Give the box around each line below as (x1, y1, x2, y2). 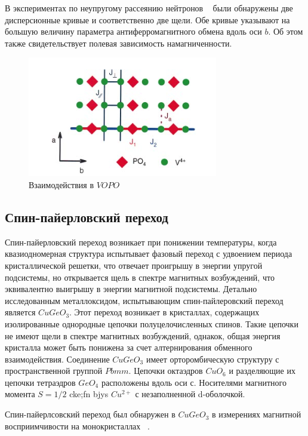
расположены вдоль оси (101, 376, 187, 388)
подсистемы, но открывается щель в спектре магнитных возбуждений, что (5, 271, 275, 283)
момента (5, 388, 35, 400)
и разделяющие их (229, 364, 295, 377)
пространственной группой (5, 364, 103, 377)
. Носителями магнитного (193, 376, 287, 388)
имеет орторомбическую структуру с (146, 352, 279, 365)
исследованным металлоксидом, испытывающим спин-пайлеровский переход (5, 294, 284, 306)
